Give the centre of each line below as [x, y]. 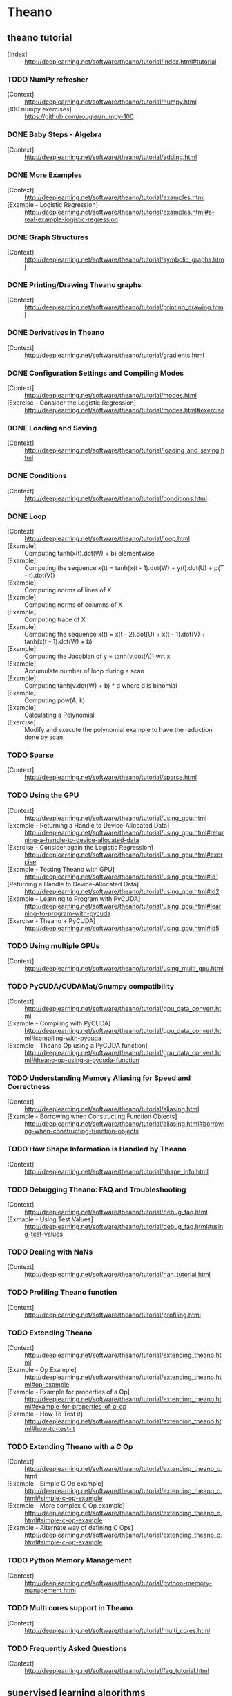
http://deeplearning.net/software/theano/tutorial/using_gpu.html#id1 [122, 877]
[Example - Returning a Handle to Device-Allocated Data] [88, 825]
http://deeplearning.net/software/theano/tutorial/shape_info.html [117, 1171]
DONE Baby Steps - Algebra [55, 134]
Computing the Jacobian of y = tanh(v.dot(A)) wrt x [97, 656]
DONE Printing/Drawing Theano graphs [74, 285]
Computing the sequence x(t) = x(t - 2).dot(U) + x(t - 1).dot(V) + [115, 634]
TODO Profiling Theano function [62, 1293]
